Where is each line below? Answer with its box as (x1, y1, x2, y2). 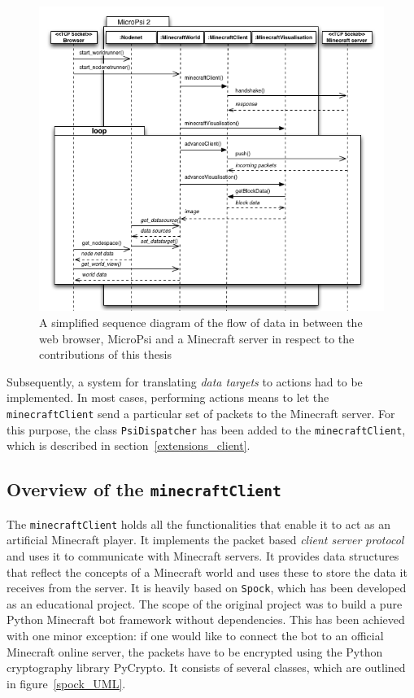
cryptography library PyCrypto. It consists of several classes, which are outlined (7, 659, 406, 676)
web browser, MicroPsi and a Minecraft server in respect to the (39, 329, 355, 347)
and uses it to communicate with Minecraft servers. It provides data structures (7, 547, 399, 564)
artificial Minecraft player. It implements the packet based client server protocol (7, 531, 404, 548)
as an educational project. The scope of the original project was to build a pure (7, 595, 403, 612)
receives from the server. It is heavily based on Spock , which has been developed (7, 579, 407, 596)
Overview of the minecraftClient (7, 477, 281, 502)
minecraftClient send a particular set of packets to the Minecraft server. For (7, 404, 395, 421)
